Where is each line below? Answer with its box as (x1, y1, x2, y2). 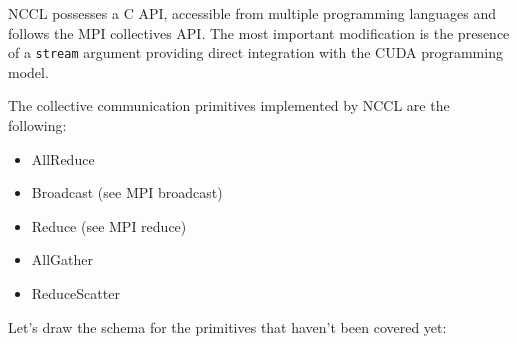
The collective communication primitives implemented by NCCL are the (8, 95, 450, 116)
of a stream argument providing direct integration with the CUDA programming (8, 42, 503, 63)
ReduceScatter (31, 283, 120, 303)
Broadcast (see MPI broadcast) (31, 182, 223, 203)
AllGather (31, 249, 94, 270)
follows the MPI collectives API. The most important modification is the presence (8, 22, 510, 43)
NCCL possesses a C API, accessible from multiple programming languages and (8, 3, 496, 23)
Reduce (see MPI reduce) (31, 215, 187, 236)
